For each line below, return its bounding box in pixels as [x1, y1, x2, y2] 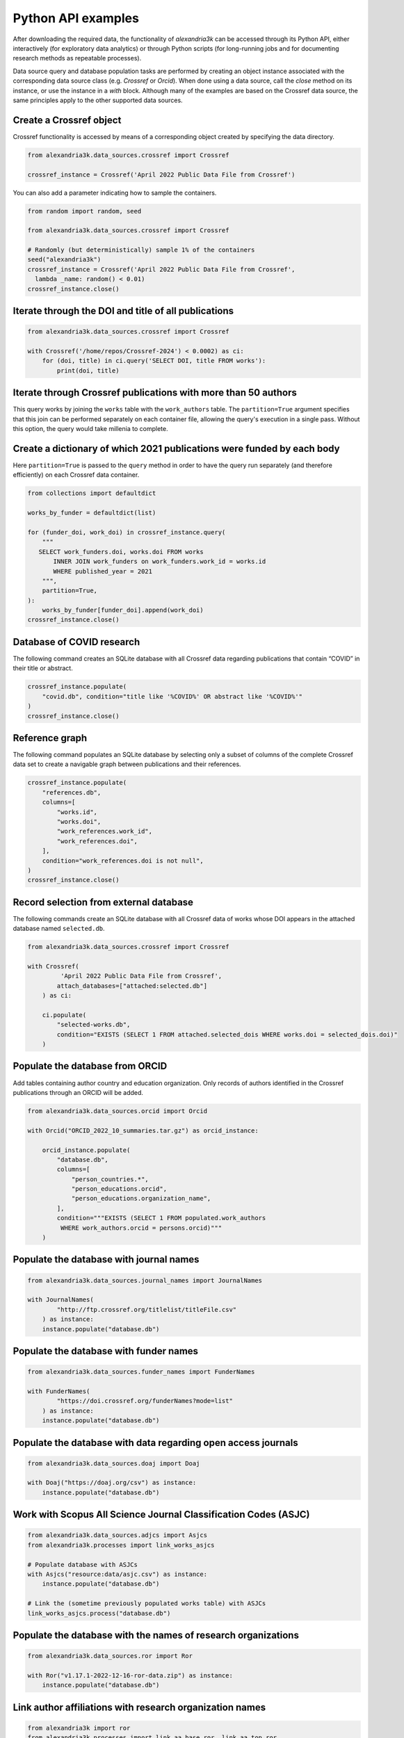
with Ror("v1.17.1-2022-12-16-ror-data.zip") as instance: [27, 1671, 233, 1679]
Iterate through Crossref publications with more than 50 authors [13, 387, 297, 399]
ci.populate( [42, 1011, 87, 1018]
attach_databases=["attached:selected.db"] [56, 982, 208, 990]
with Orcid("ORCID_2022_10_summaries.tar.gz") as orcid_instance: [27, 1126, 259, 1135]
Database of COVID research [13, 636, 140, 648]
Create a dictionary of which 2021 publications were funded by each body [13, 442, 340, 455]
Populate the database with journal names [13, 1253, 200, 1265]
